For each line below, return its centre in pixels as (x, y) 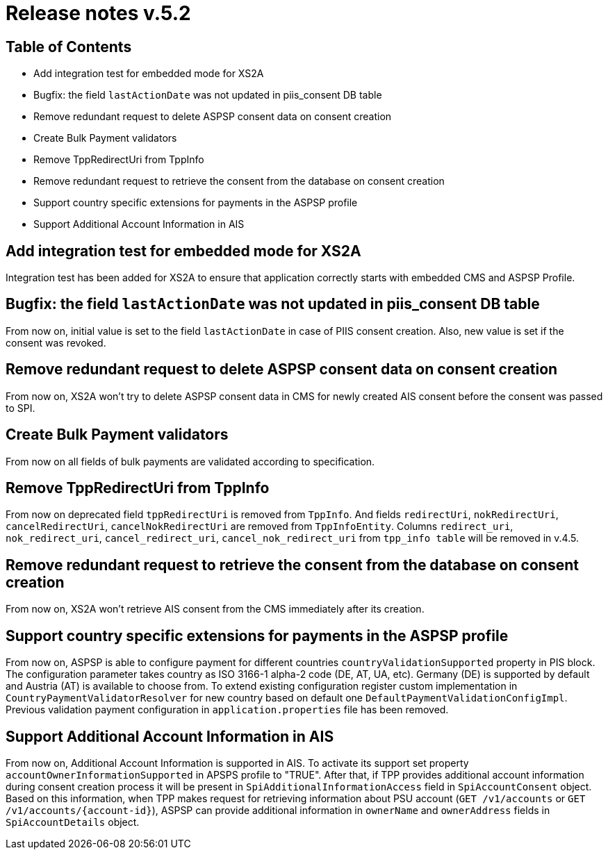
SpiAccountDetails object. (73, 822)
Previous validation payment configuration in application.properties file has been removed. (227, 710)
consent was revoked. (56, 342)
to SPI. (20, 408)
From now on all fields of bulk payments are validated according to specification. (190, 461)
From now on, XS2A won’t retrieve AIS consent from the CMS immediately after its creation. (215, 609)
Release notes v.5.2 (98, 13)
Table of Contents (69, 47)
